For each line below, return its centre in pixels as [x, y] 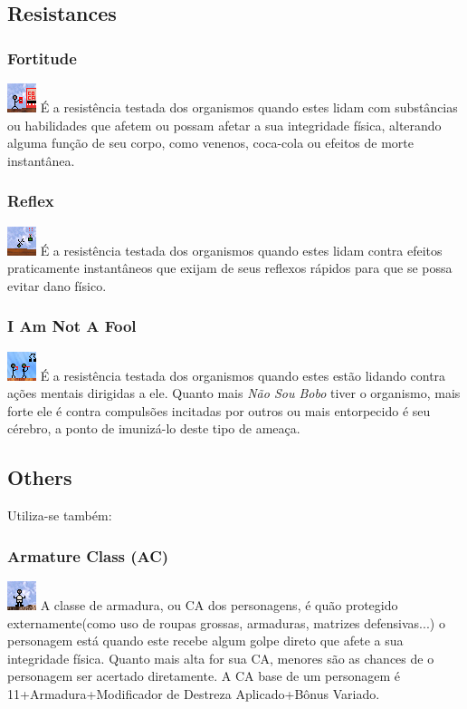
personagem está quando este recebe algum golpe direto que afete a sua [205, 641]
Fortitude [42, 58]
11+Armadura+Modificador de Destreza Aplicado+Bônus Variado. [194, 693]
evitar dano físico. [57, 285]
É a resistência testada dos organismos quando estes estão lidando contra [243, 375]
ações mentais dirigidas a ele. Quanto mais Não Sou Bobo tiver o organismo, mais [234, 393]
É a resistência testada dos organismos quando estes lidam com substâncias [249, 107]
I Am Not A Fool [72, 326]
